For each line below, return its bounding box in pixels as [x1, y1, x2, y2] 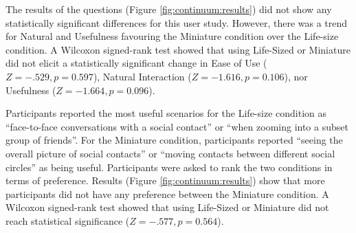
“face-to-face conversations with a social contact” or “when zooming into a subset [5, 119, 348, 133]
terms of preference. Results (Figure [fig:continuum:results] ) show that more [5, 173, 325, 188]
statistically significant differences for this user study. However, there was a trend [5, 15, 348, 30]
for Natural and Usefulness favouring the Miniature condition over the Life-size [5, 29, 339, 43]
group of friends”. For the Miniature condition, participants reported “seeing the [5, 133, 343, 147]
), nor [284, 69, 308, 83]
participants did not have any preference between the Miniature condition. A [5, 186, 329, 201]
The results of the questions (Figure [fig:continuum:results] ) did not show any [5, 2, 332, 16]
